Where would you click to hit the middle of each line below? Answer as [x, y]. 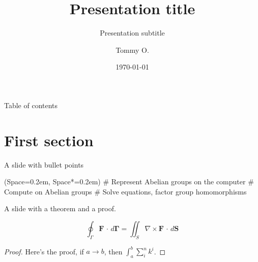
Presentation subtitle [132, 33]
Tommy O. [132, 50]
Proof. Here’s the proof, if [44, 251]
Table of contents [31, 105]
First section [49, 140]
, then [113, 251]
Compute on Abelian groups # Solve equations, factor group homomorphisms [125, 191]
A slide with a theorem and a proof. [60, 208]
